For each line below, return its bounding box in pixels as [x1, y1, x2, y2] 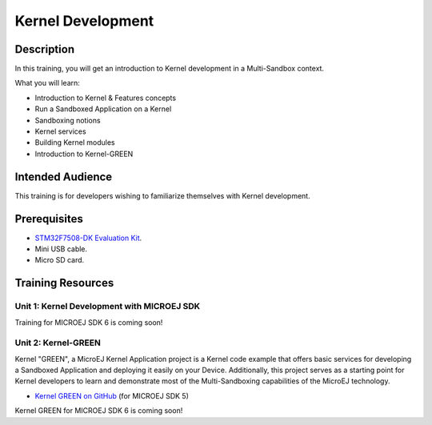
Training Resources [14, 276, 114, 290]
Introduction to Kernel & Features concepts [34, 93, 176, 102]
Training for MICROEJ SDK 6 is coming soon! [14, 317, 163, 327]
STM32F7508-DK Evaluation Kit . [34, 233, 142, 243]
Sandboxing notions [34, 115, 101, 125]
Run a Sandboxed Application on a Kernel [34, 104, 172, 114]
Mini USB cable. [34, 244, 88, 254]
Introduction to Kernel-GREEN [34, 149, 134, 158]
